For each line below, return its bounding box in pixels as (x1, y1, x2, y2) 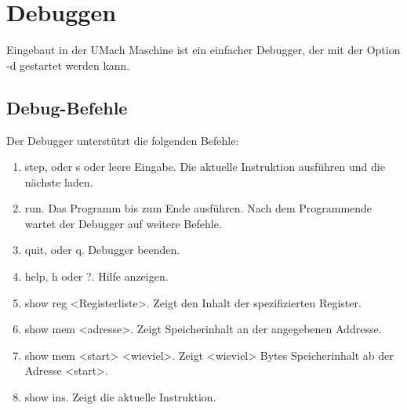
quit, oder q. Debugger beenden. (24, 241, 180, 258)
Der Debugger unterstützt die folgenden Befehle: (6, 132, 239, 148)
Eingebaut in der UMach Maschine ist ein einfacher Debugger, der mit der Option (6, 42, 401, 58)
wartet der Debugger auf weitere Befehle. (24, 215, 222, 231)
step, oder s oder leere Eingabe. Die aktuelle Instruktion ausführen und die (24, 158, 385, 175)
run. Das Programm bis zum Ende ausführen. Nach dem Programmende (24, 200, 372, 216)
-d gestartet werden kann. (6, 56, 130, 73)
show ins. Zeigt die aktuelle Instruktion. (24, 389, 216, 405)
